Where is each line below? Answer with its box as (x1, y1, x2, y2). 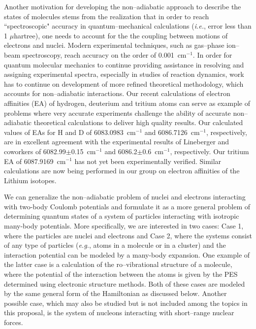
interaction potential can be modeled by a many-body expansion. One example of (4, 249, 250, 260)
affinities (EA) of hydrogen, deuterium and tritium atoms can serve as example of (4, 98, 250, 108)
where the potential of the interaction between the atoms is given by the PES (4, 269, 238, 279)
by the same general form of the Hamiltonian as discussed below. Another (4, 288, 227, 298)
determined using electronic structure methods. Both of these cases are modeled (4, 278, 245, 289)
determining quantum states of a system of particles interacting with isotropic (4, 211, 239, 221)
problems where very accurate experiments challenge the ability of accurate (4, 107, 231, 118)
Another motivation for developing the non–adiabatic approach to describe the (4, 1, 241, 11)
